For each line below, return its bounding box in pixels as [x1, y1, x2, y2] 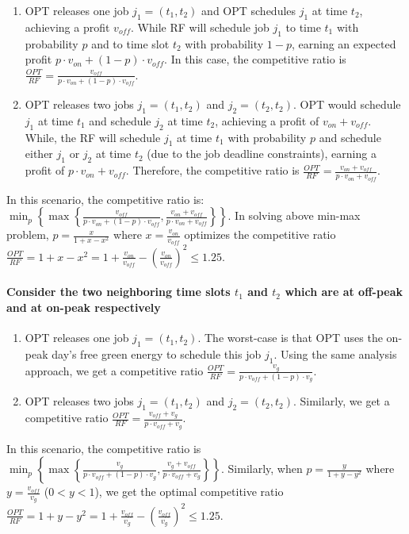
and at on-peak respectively [6, 299, 161, 316]
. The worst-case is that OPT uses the [197, 329, 383, 346]
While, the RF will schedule [25, 129, 161, 145]
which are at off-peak [285, 283, 403, 300]
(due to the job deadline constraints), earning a [147, 145, 377, 162]
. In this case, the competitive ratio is [164, 51, 346, 67]
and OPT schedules [201, 2, 296, 18]
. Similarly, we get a [292, 393, 390, 409]
